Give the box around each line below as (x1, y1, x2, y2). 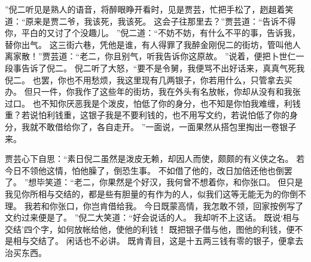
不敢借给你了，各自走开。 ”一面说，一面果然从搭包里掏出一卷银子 (38, 120, 297, 132)
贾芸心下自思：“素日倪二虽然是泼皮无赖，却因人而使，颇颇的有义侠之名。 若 (5, 152, 305, 165)
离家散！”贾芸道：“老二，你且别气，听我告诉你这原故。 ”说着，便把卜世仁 (5, 50, 296, 62)
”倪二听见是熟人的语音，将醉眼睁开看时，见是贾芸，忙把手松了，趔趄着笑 (5, 3, 294, 15)
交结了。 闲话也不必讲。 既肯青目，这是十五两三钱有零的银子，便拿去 (29, 234, 304, 247)
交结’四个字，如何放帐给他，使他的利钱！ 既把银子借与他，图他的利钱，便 (5, 222, 295, 235)
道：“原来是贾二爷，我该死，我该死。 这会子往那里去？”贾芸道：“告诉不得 (5, 14, 296, 27)
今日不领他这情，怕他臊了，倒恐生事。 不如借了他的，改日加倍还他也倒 (5, 164, 284, 176)
